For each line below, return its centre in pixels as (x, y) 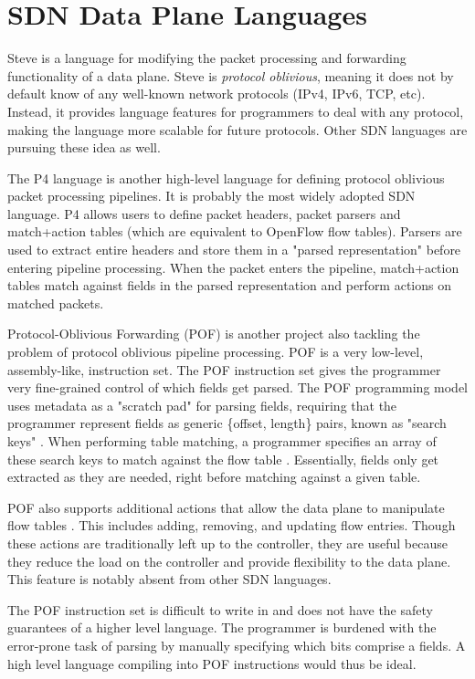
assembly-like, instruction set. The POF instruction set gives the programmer (224, 369)
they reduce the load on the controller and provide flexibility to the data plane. (229, 561)
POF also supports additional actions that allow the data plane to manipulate (226, 507)
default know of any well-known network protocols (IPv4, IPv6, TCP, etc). (216, 94)
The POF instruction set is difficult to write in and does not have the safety (220, 609)
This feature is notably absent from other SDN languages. (169, 579)
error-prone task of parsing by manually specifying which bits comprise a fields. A (237, 645)
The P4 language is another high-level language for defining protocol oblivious (226, 178)
